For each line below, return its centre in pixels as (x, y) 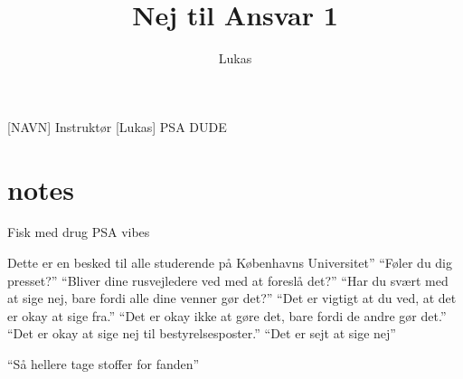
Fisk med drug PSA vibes (79, 232)
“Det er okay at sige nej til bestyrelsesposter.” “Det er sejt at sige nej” (202, 333)
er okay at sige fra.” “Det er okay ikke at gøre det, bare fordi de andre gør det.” (227, 315)
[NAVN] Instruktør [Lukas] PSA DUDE (117, 126)
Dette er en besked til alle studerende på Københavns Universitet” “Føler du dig (230, 263)
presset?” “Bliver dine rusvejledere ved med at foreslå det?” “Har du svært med (228, 280)
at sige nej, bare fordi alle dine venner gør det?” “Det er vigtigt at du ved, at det (232, 298)
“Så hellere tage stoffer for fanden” (104, 364)
